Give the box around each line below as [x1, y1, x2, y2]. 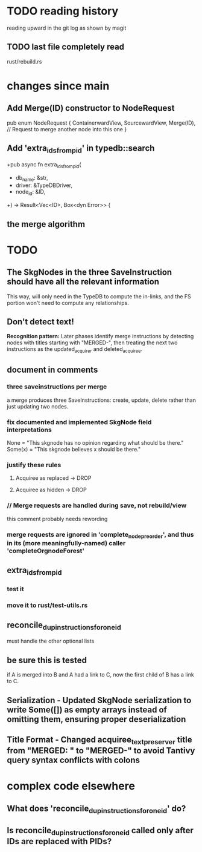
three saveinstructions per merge [7, 382, 107, 391]
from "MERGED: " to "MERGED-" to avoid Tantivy [7, 745, 195, 756]
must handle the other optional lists [7, 637, 95, 645]
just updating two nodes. [7, 402, 69, 410]
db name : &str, [15, 174, 48, 183]
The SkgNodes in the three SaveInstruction [7, 267, 172, 278]
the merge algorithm [7, 219, 86, 229]
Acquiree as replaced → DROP [15, 474, 92, 482]
